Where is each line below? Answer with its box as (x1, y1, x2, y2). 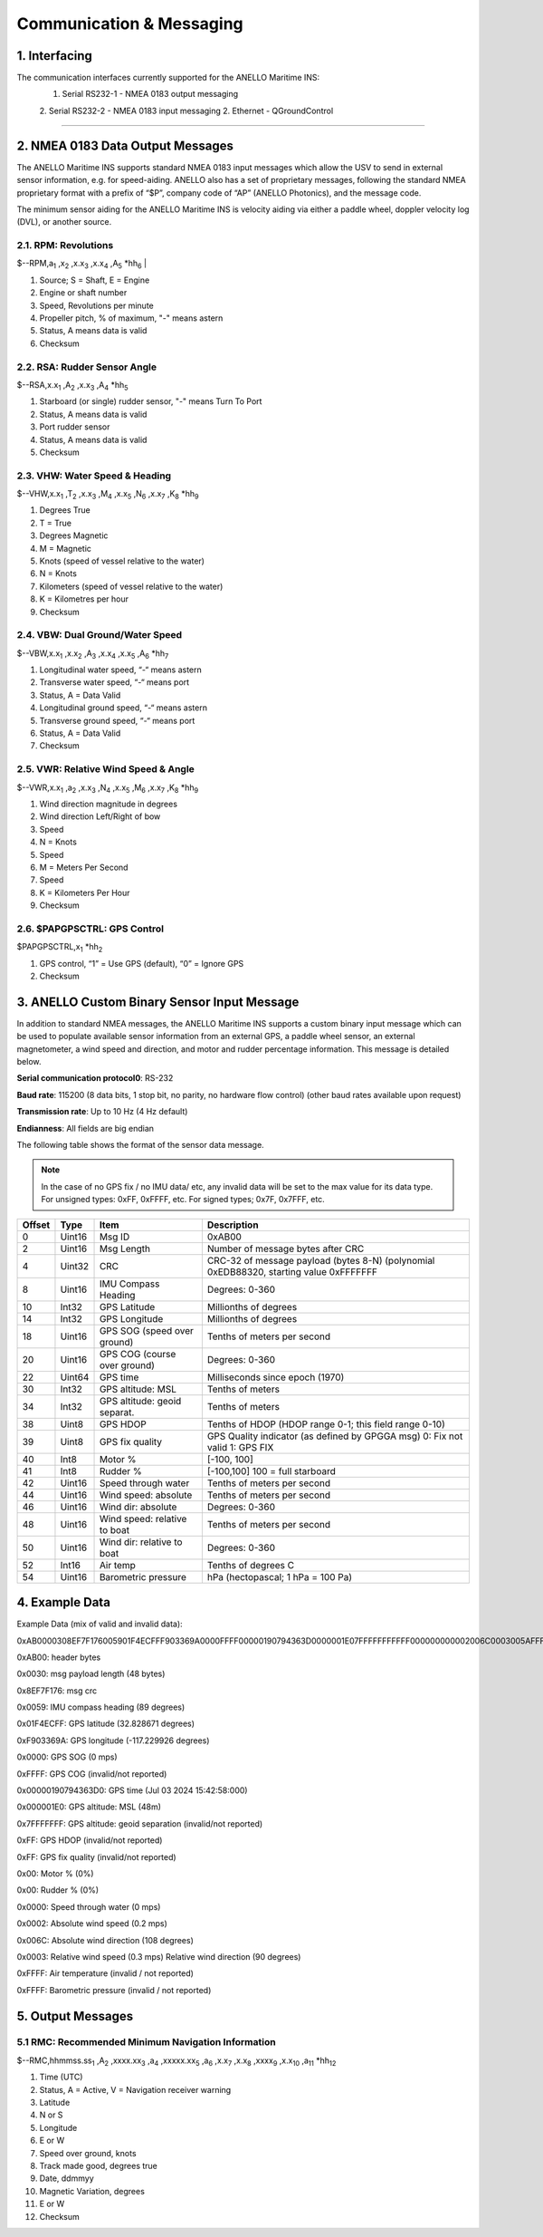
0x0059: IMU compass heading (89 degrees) (16, 1702, 186, 1712)
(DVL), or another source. (16, 217, 112, 227)
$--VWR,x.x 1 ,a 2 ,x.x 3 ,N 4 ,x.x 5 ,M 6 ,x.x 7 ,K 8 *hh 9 (16, 782, 199, 795)
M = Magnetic (39, 543, 92, 554)
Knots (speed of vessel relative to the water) (39, 555, 205, 566)
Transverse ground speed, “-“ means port (39, 715, 195, 726)
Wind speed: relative (99, 1512, 187, 1525)
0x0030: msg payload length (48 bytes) (16, 1668, 166, 1680)
